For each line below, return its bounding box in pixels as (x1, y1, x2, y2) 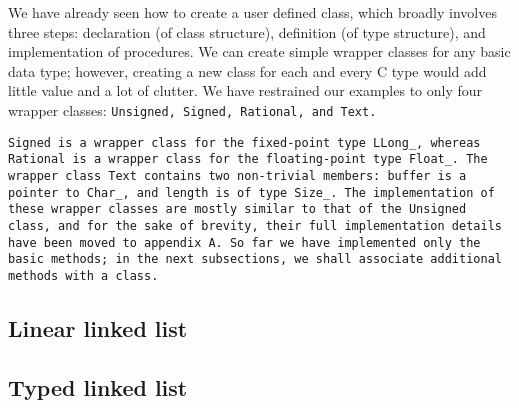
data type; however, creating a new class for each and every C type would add (8, 60, 487, 81)
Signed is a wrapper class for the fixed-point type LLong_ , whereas (8, 135, 481, 150)
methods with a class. (8, 268, 159, 283)
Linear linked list (8, 312, 188, 343)
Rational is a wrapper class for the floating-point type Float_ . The (8, 152, 488, 167)
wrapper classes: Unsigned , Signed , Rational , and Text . (8, 99, 377, 120)
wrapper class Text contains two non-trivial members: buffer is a (8, 168, 467, 183)
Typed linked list (8, 371, 188, 402)
